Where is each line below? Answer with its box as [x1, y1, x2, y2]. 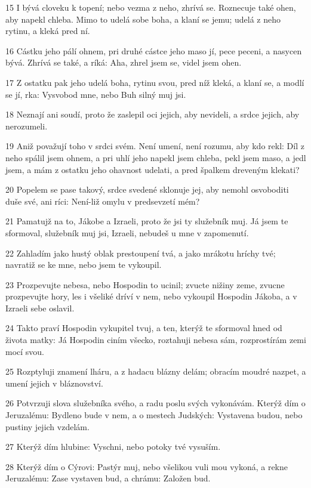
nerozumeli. [5, 119, 48, 132]
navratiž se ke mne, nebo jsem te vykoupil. [5, 258, 162, 271]
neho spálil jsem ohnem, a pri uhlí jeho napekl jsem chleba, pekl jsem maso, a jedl [5, 151, 306, 163]
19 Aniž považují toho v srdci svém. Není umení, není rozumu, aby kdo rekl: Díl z [5, 140, 304, 152]
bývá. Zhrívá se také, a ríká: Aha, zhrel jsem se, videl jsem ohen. [5, 56, 242, 69]
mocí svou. [5, 345, 45, 357]
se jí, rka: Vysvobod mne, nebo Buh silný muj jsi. [5, 88, 186, 100]
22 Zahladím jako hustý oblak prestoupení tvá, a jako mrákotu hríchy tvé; [5, 246, 276, 259]
